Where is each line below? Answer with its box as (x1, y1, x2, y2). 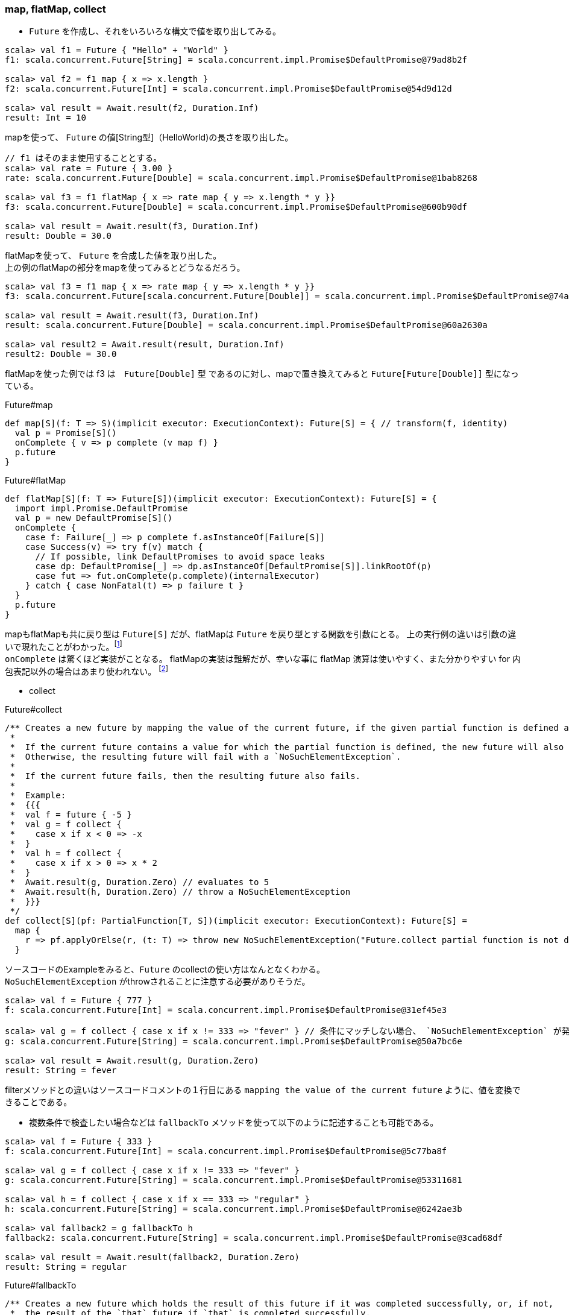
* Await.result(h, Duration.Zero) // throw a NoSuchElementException (10, 886, 351, 897)
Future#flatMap (5, 475, 66, 486)
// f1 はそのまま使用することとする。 (5, 153, 162, 163)
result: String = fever (5, 1065, 117, 1075)
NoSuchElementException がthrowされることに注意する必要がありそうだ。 (5, 976, 310, 986)
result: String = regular (5, 1261, 127, 1272)
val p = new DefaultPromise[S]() (14, 513, 173, 523)
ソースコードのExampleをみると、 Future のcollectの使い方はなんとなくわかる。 (5, 963, 325, 974)
